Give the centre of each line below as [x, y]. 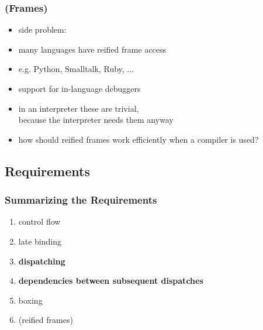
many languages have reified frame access [92, 49]
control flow [39, 221]
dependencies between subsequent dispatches [111, 281]
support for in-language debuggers [79, 88]
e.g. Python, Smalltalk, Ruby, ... [76, 69]
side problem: [42, 30]
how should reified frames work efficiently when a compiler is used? [139, 139]
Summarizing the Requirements [81, 200]
